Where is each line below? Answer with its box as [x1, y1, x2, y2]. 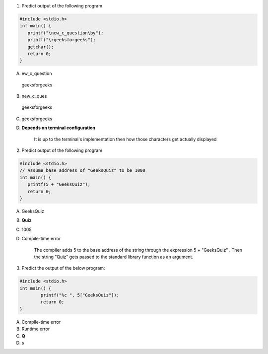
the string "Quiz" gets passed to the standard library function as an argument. [34, 254, 194, 260]
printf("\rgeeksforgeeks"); [27, 37, 96, 43]
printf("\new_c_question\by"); [27, 30, 104, 36]
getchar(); [27, 44, 54, 50]
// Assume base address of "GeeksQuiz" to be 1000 [19, 168, 146, 173]
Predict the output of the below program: [21, 265, 105, 271]
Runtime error [21, 326, 50, 332]
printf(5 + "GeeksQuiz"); [27, 182, 91, 187]
